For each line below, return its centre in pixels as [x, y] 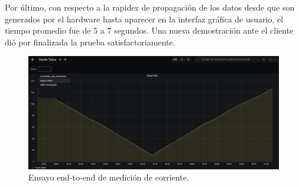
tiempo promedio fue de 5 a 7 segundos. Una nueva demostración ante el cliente [149, 30]
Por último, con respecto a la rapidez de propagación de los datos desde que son [150, 7]
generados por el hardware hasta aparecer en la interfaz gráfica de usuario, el [144, 19]
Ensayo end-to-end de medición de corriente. [109, 177]
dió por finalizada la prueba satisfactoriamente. [90, 42]
